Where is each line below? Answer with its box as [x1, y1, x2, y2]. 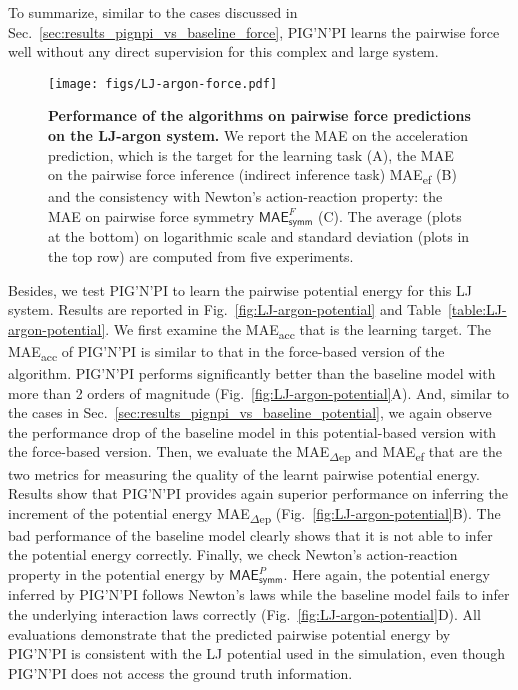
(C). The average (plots [318, 205, 462, 226]
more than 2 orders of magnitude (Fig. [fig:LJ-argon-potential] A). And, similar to [8, 382, 510, 403]
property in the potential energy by [8, 564, 225, 585]
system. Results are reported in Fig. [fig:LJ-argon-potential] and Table [8, 299, 441, 320]
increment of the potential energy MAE [8, 502, 250, 523]
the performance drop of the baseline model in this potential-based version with [8, 421, 497, 442]
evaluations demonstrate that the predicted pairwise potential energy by [8, 623, 451, 644]
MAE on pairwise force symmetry [48, 205, 255, 226]
